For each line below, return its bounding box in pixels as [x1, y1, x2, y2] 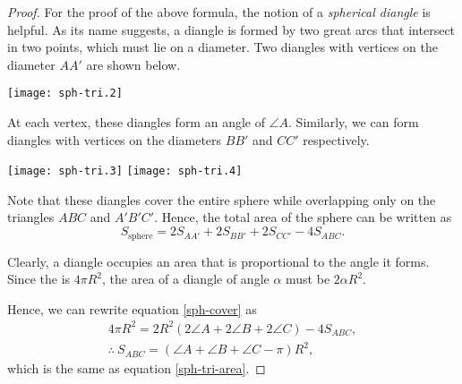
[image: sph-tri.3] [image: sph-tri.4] [7, 165, 243, 178]
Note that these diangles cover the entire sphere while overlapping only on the [7, 190, 436, 209]
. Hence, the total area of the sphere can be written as [154, 208, 452, 226]
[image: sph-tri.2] [7, 87, 123, 100]
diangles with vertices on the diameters [7, 130, 222, 149]
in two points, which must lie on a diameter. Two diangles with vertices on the [7, 38, 439, 56]
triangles [7, 208, 55, 226]
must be [286, 269, 330, 288]
